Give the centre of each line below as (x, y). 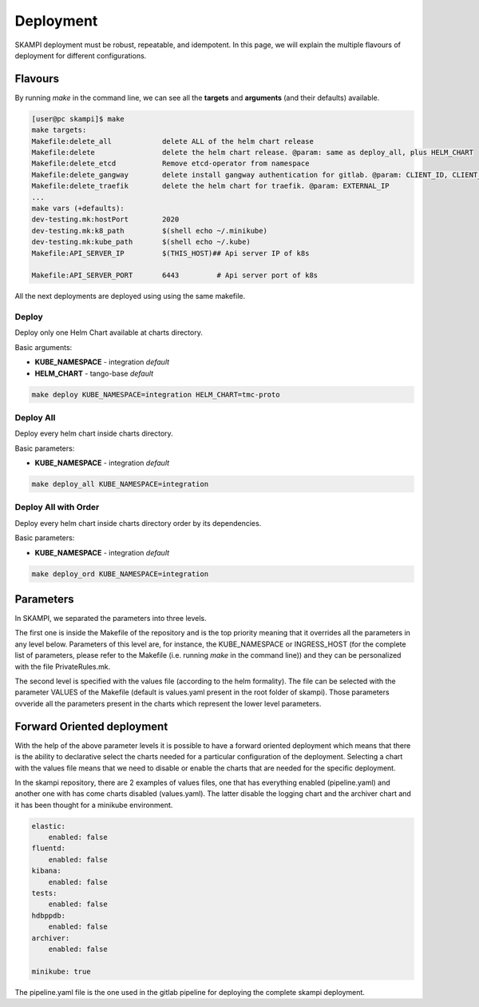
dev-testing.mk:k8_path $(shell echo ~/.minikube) (149, 231)
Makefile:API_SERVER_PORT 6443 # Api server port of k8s (175, 275)
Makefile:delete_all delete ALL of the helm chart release (173, 141)
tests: (44, 893)
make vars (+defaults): (78, 208)
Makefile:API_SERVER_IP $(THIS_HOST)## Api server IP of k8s (170, 253)
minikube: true (61, 971)
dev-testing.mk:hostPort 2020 (105, 219)
